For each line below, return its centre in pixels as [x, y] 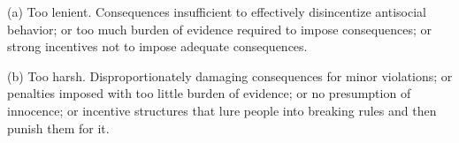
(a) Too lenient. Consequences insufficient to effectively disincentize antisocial [217, 11]
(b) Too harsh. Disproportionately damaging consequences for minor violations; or [230, 75]
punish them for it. [58, 128]
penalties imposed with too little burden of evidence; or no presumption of [209, 93]
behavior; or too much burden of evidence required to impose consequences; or [219, 29]
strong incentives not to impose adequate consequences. [157, 46]
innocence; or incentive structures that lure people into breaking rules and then [222, 110]
